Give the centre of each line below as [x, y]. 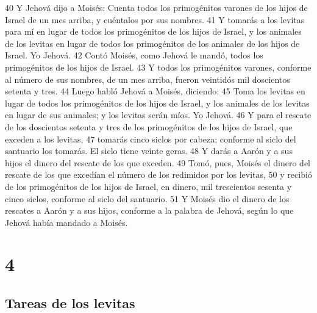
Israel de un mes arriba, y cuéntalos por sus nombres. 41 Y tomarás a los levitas [155, 19]
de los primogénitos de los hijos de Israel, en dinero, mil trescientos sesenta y [148, 186]
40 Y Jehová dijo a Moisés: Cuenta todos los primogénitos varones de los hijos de [156, 7]
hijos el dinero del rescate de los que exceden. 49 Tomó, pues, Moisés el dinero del [158, 162]
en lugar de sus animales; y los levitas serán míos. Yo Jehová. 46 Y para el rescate [158, 115]
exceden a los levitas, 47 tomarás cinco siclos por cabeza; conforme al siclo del [151, 139]
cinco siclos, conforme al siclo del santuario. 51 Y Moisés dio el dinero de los [147, 198]
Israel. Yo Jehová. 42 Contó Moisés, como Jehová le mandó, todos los [134, 55]
